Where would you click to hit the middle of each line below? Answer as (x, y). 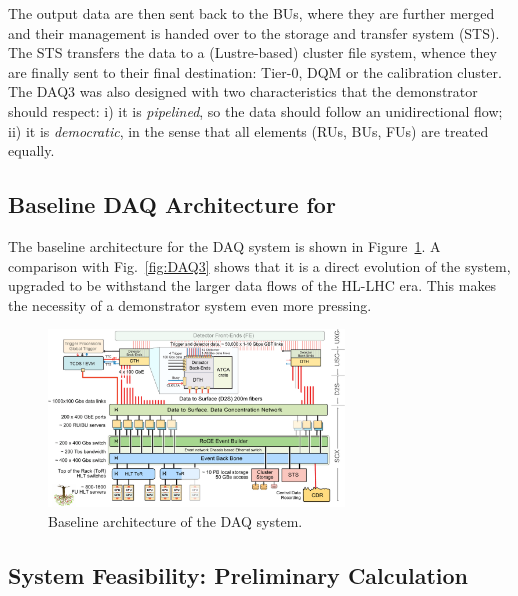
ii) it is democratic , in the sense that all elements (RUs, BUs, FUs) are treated (248, 130)
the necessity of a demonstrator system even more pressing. (190, 304)
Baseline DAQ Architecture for (172, 204)
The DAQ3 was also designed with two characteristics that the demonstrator (243, 91)
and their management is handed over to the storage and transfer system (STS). (254, 32)
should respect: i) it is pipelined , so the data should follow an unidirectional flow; (255, 110)
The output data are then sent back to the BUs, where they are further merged (251, 13)
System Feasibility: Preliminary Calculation (238, 574)
